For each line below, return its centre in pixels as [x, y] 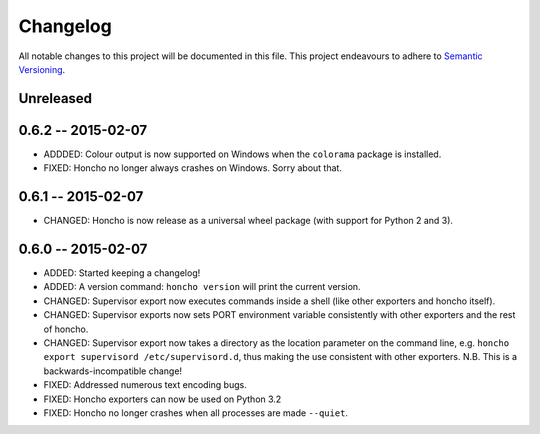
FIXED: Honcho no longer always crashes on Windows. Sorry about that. [192, 168]
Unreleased [55, 98]
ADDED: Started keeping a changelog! [122, 273]
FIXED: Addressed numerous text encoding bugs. [145, 385]
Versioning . [42, 69]
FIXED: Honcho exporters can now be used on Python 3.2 [162, 399]
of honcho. [66, 329]
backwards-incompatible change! [113, 371]
